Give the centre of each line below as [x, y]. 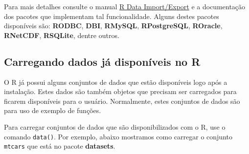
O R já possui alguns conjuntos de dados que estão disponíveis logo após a [116, 82]
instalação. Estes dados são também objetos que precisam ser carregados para [120, 91]
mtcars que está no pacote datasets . [60, 146]
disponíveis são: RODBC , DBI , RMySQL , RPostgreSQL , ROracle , [113, 26]
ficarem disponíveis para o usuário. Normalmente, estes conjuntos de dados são [122, 101]
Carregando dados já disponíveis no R [102, 61]
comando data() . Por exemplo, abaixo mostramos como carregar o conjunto [118, 136]
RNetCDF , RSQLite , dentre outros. [62, 35]
